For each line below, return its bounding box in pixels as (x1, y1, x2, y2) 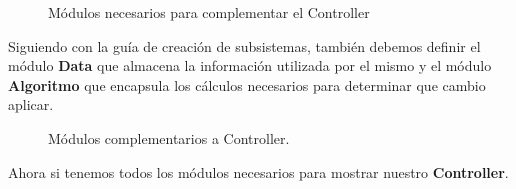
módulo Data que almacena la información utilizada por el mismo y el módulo (8, 55, 492, 76)
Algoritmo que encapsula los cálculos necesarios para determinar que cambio (8, 74, 486, 95)
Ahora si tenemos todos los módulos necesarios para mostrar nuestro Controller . (8, 161, 509, 182)
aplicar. (8, 94, 54, 115)
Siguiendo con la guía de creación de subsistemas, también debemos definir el (8, 35, 481, 56)
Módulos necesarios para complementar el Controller (48, 2, 370, 22)
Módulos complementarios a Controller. (48, 127, 290, 148)
